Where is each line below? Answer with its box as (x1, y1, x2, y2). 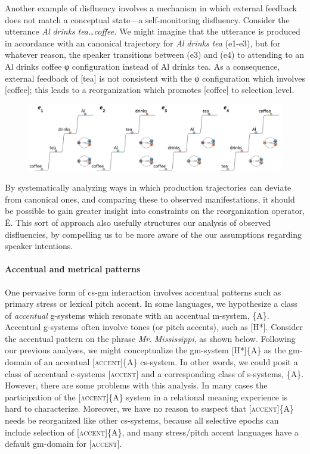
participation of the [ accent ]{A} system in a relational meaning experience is (5, 390, 288, 403)
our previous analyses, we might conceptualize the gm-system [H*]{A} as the (5, 344, 286, 356)
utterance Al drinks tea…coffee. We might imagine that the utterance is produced (5, 25, 300, 38)
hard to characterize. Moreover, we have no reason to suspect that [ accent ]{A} (5, 402, 294, 415)
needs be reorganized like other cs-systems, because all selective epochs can (5, 414, 279, 427)
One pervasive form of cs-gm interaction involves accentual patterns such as (5, 285, 281, 298)
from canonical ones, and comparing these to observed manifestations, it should (5, 192, 295, 205)
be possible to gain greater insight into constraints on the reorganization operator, (5, 204, 305, 217)
